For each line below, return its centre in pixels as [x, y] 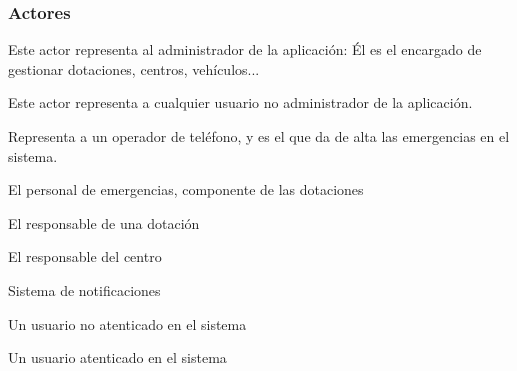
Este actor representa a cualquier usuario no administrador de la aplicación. [240, 102]
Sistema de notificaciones [84, 289]
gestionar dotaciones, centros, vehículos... [134, 68]
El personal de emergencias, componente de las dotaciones [186, 189]
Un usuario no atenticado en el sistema [127, 323]
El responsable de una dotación [104, 222]
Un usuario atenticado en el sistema [117, 357]
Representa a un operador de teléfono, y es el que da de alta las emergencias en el [259, 136]
